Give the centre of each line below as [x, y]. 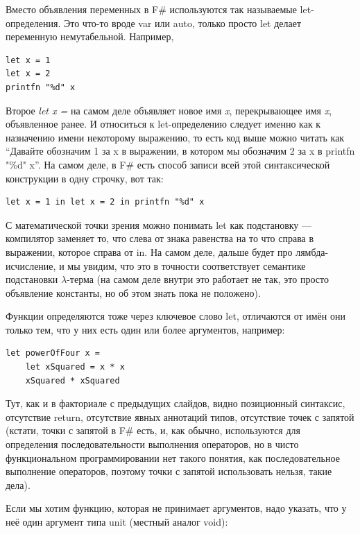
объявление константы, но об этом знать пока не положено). [133, 292]
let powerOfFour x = [53, 353]
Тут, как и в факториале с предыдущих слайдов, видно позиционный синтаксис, [175, 403]
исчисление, [31, 265]
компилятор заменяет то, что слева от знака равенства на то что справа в [160, 238]
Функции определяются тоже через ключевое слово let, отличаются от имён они [175, 316]
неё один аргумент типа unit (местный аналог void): [117, 522]
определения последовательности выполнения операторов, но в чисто [152, 444]
